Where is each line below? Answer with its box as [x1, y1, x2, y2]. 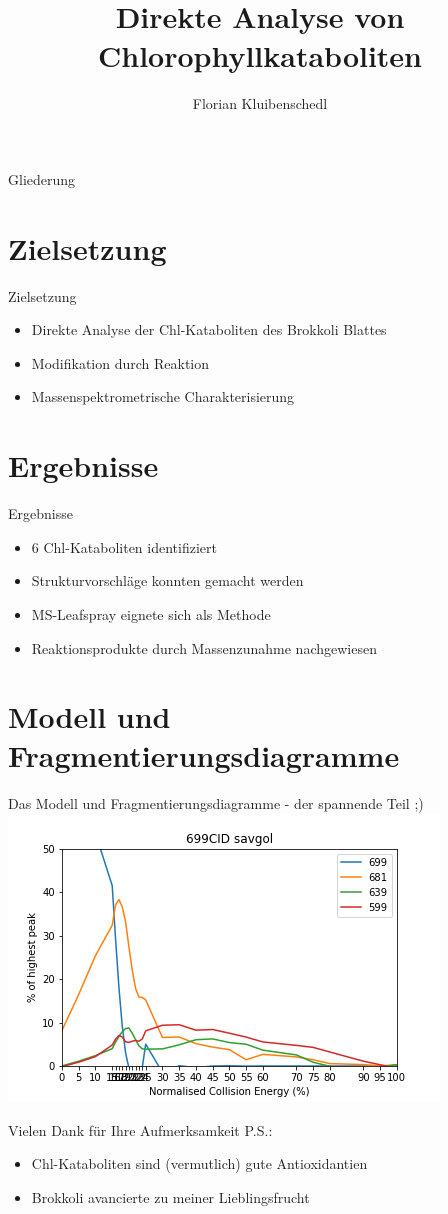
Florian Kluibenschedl [192, 93, 328, 114]
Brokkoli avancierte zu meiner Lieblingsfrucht [31, 1186, 310, 1207]
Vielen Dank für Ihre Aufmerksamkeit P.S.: [8, 1119, 273, 1140]
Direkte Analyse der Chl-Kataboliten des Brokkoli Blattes [31, 319, 387, 340]
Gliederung [8, 168, 76, 189]
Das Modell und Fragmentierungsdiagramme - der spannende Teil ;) [8, 793, 424, 814]
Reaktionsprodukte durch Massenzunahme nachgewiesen [31, 637, 377, 658]
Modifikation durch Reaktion [31, 352, 210, 373]
